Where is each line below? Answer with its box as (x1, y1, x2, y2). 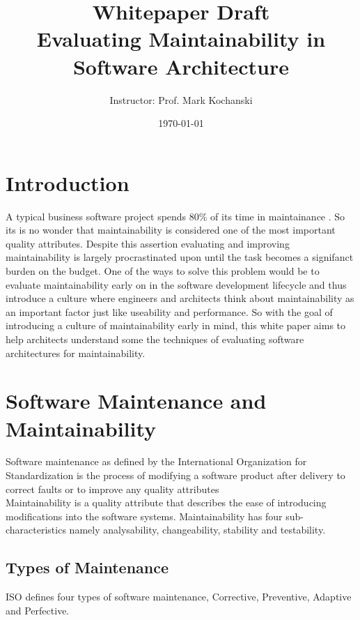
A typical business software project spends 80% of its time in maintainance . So (6, 209, 345, 223)
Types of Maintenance (6, 557, 169, 578)
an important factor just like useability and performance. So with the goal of (6, 304, 333, 319)
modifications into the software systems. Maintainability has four (6, 508, 283, 523)
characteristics (6, 522, 66, 537)
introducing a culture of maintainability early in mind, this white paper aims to (6, 318, 346, 333)
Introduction (6, 168, 130, 197)
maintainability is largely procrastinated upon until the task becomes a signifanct (6, 250, 354, 264)
